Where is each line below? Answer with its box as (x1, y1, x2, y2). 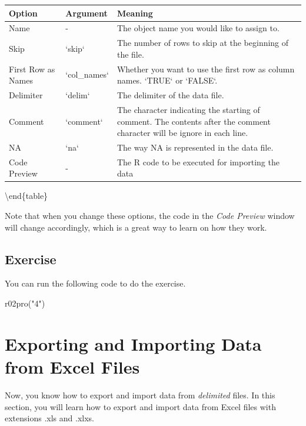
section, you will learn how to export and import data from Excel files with (5, 400, 276, 412)
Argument (65, 6, 108, 19)
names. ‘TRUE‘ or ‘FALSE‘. (117, 74, 218, 86)
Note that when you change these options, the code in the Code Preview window (5, 209, 295, 222)
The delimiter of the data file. (117, 89, 224, 101)
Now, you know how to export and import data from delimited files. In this (5, 388, 275, 401)
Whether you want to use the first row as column (117, 62, 295, 75)
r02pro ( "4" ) (5, 297, 45, 309)
